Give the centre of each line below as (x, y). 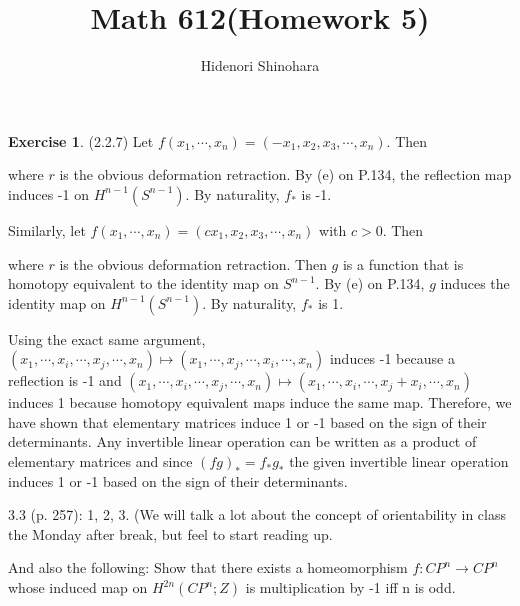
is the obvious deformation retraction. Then (193, 263)
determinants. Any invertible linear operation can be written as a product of (242, 441)
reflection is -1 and (65, 380)
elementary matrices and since (100, 461)
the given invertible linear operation (399, 461)
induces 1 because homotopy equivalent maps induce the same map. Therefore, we (260, 402)
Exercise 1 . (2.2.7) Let (81, 140)
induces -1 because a (392, 358)
